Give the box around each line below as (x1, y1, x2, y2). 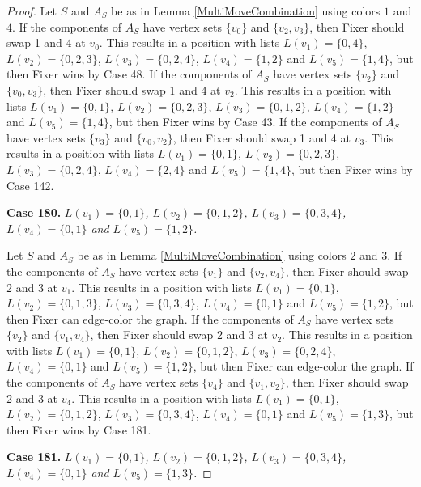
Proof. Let (6, 2, 57, 19)
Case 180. (6, 204, 62, 221)
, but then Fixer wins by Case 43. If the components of (108, 113, 382, 130)
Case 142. (6, 176, 54, 193)
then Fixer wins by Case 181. (6, 421, 151, 438)
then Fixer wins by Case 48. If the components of (6, 66, 252, 83)
